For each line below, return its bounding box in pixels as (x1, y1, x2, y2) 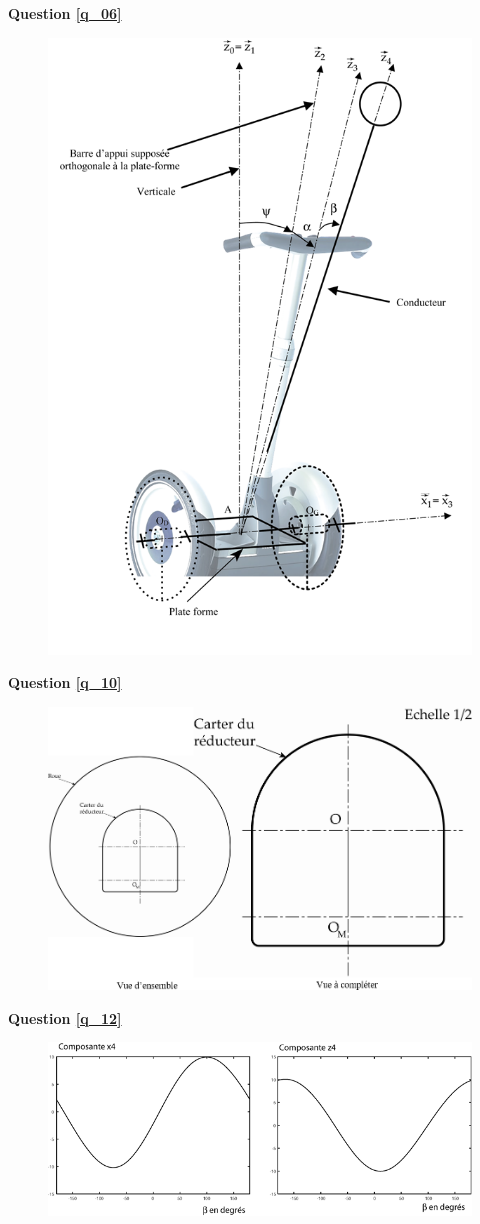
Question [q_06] (8, 3, 122, 23)
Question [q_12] (8, 1007, 122, 1028)
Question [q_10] (8, 672, 122, 693)
